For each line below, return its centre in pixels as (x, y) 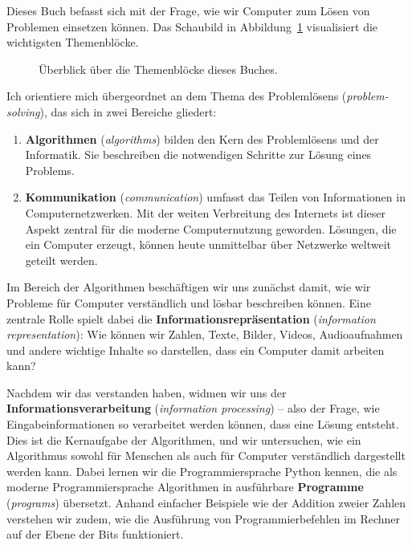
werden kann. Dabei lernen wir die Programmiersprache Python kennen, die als (202, 471)
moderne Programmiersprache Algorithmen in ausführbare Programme (185, 487)
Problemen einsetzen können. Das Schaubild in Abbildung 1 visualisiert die (192, 26)
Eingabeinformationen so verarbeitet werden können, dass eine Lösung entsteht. (203, 424)
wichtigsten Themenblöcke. (73, 42)
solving (23, 111)
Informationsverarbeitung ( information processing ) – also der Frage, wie (193, 408)
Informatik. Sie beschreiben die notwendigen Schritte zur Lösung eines (198, 155)
